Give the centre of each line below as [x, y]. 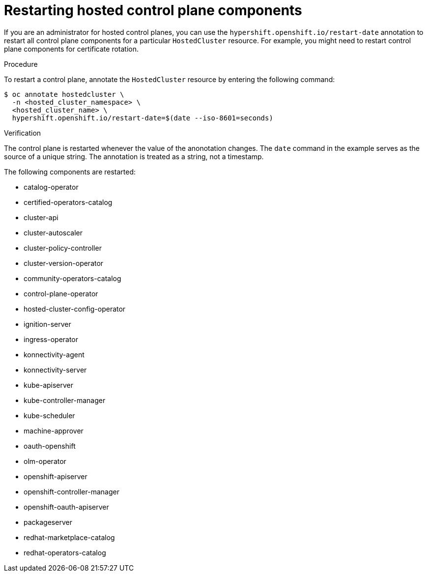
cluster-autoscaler [53, 232]
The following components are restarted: [70, 172]
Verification [23, 133]
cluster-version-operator [64, 263]
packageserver [48, 522]
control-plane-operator [61, 293]
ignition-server [47, 324]
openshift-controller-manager [71, 491]
